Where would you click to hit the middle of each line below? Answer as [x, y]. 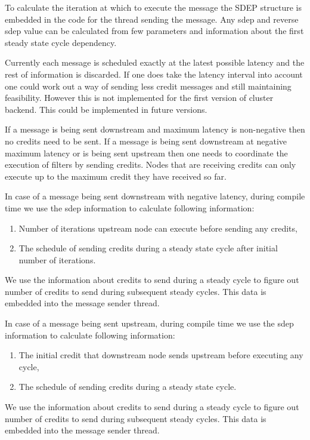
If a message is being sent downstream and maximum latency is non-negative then [155, 129]
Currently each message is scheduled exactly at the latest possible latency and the [155, 62]
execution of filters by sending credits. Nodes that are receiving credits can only [151, 164]
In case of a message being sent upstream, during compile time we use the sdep [149, 323]
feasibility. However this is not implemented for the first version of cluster [139, 98]
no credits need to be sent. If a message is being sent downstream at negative [146, 141]
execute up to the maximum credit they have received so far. [116, 176]
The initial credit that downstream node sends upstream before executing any [161, 355]
